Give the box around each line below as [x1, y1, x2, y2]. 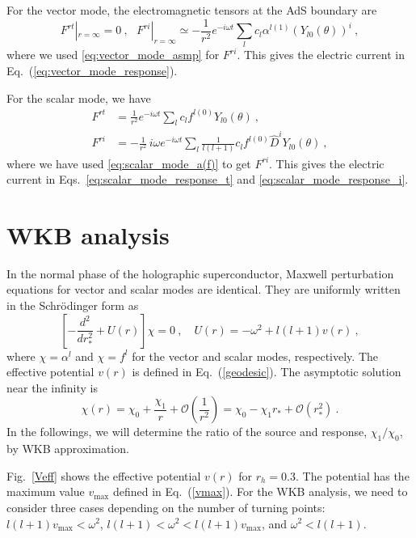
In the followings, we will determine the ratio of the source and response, [6, 423, 368, 440]
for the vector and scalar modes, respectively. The [132, 347, 379, 364]
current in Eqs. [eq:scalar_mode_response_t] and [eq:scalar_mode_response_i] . [6, 171, 409, 188]
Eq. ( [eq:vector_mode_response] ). [6, 61, 178, 78]
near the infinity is [6, 379, 98, 396]
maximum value [6, 483, 85, 500]
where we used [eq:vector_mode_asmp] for [6, 46, 220, 63]
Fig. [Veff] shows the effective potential [6, 467, 201, 484]
